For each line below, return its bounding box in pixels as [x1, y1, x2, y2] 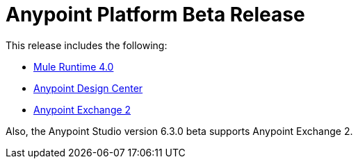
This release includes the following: [6, 39, 168, 51]
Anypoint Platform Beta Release [6, 3, 305, 26]
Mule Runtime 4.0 [33, 60, 114, 73]
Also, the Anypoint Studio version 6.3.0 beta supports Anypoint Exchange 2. [6, 125, 353, 137]
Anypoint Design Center [33, 82, 143, 94]
